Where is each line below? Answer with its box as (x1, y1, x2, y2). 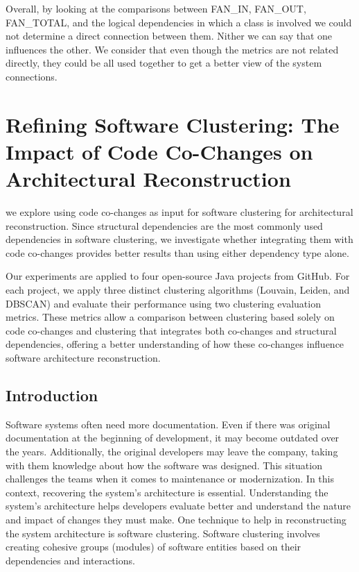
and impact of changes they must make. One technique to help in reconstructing (6, 512, 347, 526)
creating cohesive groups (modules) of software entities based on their (6, 539, 301, 554)
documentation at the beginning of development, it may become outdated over (6, 430, 340, 445)
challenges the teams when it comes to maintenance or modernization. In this (6, 471, 334, 486)
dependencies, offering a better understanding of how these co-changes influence (6, 337, 344, 351)
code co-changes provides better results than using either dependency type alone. (6, 245, 349, 260)
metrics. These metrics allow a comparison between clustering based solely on (6, 310, 335, 324)
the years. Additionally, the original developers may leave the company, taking (6, 444, 338, 458)
